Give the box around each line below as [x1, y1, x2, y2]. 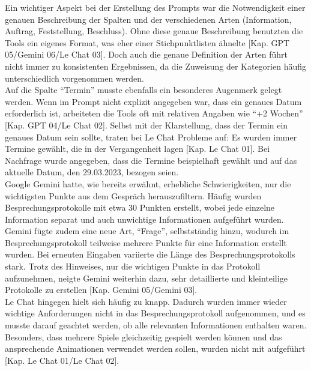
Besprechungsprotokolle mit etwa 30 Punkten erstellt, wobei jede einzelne [5, 201, 275, 214]
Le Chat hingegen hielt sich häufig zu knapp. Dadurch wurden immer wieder [5, 295, 287, 307]
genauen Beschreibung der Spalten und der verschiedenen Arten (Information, [5, 13, 292, 25]
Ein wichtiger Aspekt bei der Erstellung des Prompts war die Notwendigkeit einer [5, 1, 306, 13]
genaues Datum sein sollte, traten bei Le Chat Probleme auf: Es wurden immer [5, 130, 297, 143]
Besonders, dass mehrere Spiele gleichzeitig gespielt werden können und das [5, 330, 282, 343]
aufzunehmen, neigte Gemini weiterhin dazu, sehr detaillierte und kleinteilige [5, 271, 288, 284]
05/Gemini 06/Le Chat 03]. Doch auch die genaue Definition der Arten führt [5, 48, 288, 61]
